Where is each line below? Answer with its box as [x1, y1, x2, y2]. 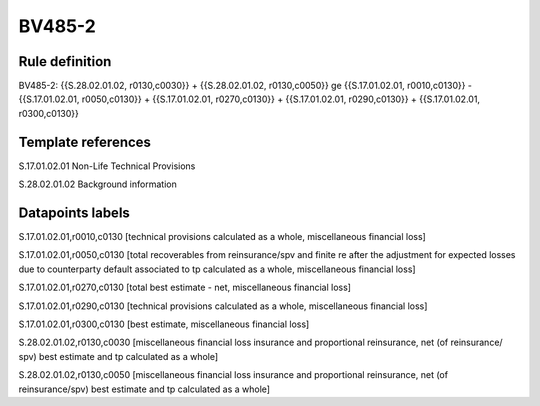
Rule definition [18, 53, 112, 70]
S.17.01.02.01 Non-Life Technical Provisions [18, 160, 196, 172]
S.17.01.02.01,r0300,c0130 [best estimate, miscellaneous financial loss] [18, 318, 310, 330]
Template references [18, 133, 152, 150]
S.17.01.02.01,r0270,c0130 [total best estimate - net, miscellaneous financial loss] [18, 281, 352, 294]
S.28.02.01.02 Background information [18, 178, 177, 190]
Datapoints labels [18, 204, 130, 221]
